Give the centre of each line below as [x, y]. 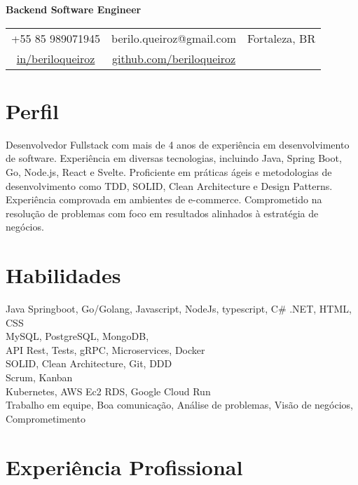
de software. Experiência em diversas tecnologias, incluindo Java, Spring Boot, [174, 158]
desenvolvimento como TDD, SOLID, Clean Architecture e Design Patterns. [169, 185]
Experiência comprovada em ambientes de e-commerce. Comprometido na [164, 199]
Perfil [32, 110]
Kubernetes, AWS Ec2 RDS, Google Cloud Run [108, 391]
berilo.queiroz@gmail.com [174, 38]
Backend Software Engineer [74, 9]
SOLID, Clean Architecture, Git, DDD [89, 363]
